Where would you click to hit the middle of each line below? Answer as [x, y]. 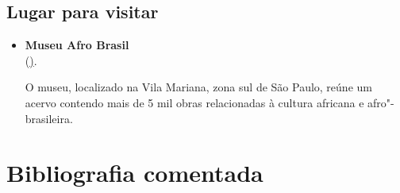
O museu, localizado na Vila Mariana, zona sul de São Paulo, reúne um [198, 87]
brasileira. [49, 118]
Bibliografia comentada [135, 173]
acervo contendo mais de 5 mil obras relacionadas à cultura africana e [194, 102]
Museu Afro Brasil [77, 45]
